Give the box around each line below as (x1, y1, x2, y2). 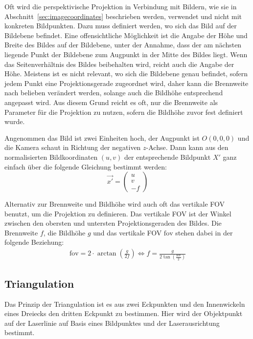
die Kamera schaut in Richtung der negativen (4, 142, 141, 152)
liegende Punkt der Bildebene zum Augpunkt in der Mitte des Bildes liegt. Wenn (4, 49, 248, 59)
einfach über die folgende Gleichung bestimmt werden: (4, 161, 167, 171)
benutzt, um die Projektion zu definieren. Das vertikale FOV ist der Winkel (4, 208, 231, 218)
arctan (97, 250, 116, 257)
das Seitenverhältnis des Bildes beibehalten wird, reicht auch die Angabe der (4, 59, 234, 69)
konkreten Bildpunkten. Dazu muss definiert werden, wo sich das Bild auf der (4, 21, 237, 31)
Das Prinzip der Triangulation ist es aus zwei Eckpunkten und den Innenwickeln (4, 298, 245, 309)
